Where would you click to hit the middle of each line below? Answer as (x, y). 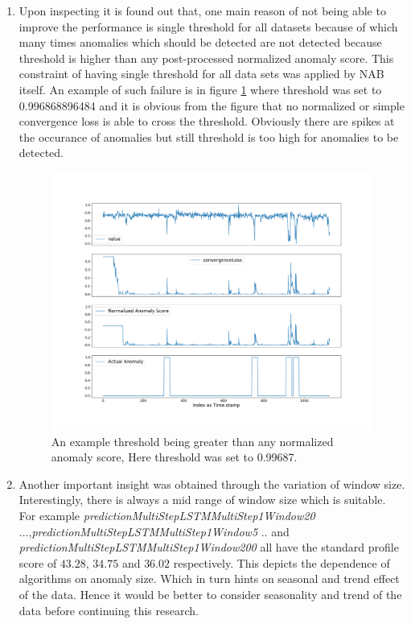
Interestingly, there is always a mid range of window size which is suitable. (202, 500)
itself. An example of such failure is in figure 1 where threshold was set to (200, 89)
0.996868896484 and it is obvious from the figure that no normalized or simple (212, 105)
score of (38, 562)
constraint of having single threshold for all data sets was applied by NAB (201, 74)
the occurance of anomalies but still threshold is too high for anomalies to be (209, 136)
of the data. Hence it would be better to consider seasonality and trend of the (210, 594)
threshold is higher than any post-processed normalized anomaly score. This (206, 58)
